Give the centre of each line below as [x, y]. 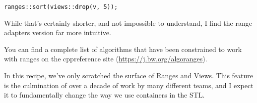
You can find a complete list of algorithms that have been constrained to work [123, 49]
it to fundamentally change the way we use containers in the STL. [104, 95]
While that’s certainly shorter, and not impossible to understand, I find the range [128, 23]
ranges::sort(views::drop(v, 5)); [61, 7]
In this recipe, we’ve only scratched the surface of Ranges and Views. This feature [129, 76]
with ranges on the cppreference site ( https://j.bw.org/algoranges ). [106, 59]
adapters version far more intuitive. [58, 32]
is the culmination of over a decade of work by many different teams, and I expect [129, 85]
